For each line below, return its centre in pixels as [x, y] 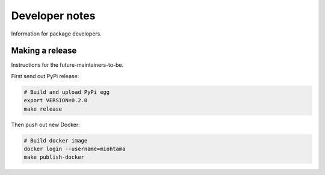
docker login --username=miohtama [75, 149]
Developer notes [53, 16]
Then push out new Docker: [46, 124]
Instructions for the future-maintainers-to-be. [67, 65]
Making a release [44, 51]
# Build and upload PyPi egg [67, 92]
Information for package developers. [56, 34]
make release [43, 109]
